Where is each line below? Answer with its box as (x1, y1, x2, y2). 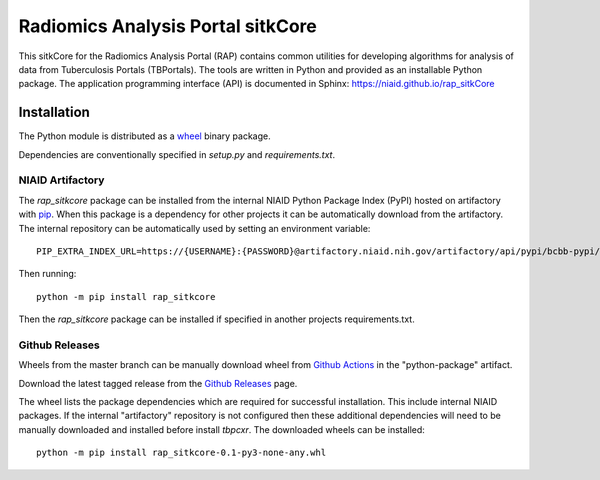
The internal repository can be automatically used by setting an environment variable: (18, 222, 371, 234)
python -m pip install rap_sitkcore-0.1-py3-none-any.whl (36, 447, 327, 459)
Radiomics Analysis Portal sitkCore (18, 15, 317, 37)
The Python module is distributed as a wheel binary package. (18, 130, 271, 142)
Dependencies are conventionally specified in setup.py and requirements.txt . (18, 148, 335, 160)
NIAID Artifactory (18, 173, 105, 187)
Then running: (18, 268, 77, 280)
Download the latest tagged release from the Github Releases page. (18, 377, 298, 389)
